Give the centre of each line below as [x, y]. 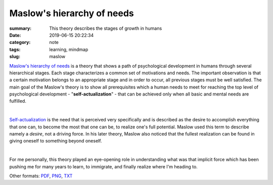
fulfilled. [18, 101]
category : [20, 42]
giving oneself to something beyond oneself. [56, 141]
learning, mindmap [69, 49]
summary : [20, 28]
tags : [15, 49]
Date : [15, 35]
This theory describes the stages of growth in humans [106, 28]
